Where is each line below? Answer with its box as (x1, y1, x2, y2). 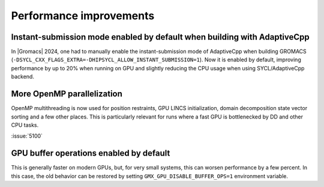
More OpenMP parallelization (11, 89, 123, 99)
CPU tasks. (11, 121, 39, 129)
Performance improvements (11, 9, 155, 22)
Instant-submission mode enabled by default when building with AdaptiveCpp (11, 32, 310, 42)
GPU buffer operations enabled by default (11, 148, 170, 159)
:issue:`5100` (11, 132, 43, 139)
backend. (11, 73, 34, 81)
